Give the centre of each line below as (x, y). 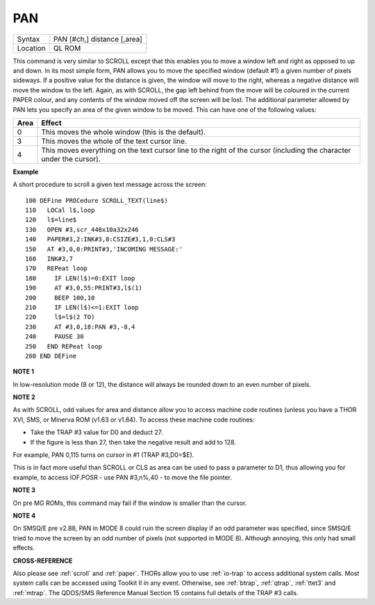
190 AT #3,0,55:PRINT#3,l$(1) (84, 288)
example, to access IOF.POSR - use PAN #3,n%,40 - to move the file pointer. (123, 477)
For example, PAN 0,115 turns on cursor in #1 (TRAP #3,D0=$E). (103, 455)
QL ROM (67, 48)
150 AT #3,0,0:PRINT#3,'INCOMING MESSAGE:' (104, 249)
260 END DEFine (51, 356)
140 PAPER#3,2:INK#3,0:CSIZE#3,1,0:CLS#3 (100, 239)
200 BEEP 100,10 (60, 298)
